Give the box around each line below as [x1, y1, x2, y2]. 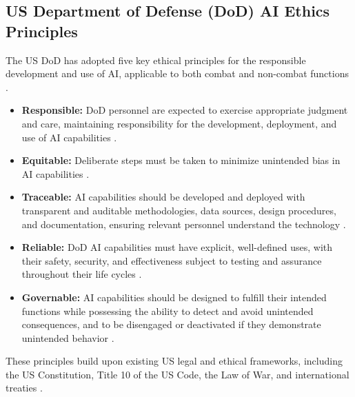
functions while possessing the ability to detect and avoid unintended [21, 303, 314, 318]
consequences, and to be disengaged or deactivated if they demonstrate [21, 317, 321, 332]
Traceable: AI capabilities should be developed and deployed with [21, 190, 305, 204]
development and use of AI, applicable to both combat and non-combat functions [6, 66, 349, 81]
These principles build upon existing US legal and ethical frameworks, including [6, 354, 343, 368]
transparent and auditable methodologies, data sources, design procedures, [21, 203, 336, 217]
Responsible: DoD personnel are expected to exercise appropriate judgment [21, 103, 348, 117]
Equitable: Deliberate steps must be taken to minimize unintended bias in [21, 153, 341, 167]
